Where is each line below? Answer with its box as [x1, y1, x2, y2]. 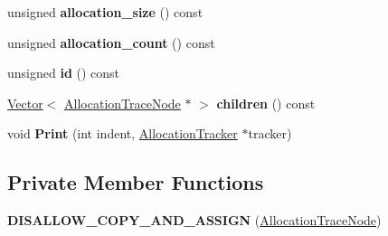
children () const [216, 93, 316, 112]
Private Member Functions [7, 168, 264, 196]
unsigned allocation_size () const [7, 3, 203, 21]
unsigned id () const [7, 63, 120, 82]
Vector [7, 93, 43, 112]
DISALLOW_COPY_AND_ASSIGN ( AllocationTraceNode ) [7, 211, 382, 230]
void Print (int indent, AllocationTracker [7, 124, 238, 143]
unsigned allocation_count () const [7, 33, 215, 52]
